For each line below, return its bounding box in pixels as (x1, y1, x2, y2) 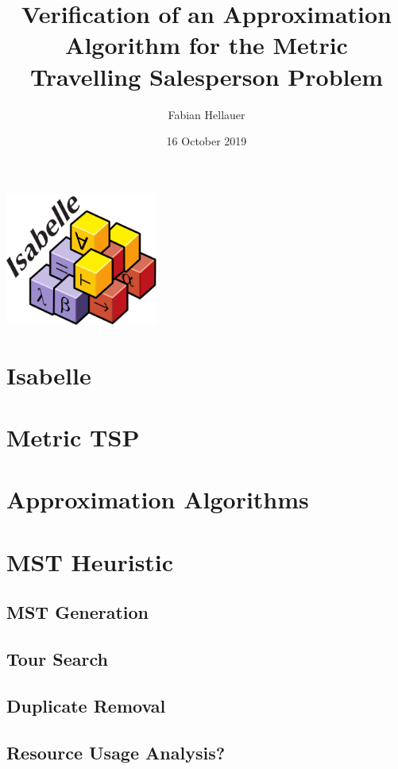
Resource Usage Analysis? (6, 740, 226, 764)
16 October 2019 (166, 133, 247, 149)
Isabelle (6, 358, 91, 391)
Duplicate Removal (6, 693, 166, 717)
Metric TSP (6, 420, 140, 453)
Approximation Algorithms (6, 483, 309, 516)
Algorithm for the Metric (65, 29, 348, 61)
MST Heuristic (6, 545, 174, 578)
